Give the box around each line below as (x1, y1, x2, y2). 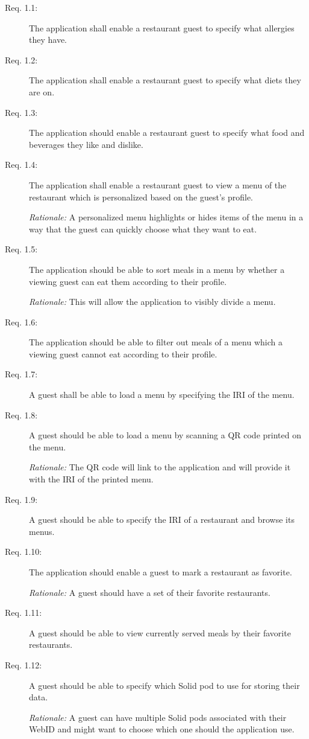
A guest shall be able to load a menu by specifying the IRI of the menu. (29, 388, 295, 401)
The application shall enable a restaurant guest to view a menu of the (29, 178, 287, 191)
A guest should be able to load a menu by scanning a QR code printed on (29, 429, 301, 441)
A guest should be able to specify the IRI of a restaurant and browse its (29, 513, 295, 526)
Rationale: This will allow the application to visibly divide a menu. (29, 295, 276, 308)
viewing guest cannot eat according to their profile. (29, 347, 217, 360)
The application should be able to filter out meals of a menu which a (29, 336, 282, 348)
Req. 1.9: (5, 493, 38, 505)
